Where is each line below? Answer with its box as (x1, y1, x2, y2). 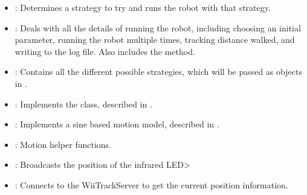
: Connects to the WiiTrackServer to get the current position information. (15, 178, 288, 191)
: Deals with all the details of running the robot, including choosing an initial (15, 21, 301, 34)
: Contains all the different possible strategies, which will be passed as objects (15, 65, 302, 78)
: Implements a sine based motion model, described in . (15, 118, 219, 130)
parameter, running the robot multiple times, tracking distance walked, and (15, 33, 295, 46)
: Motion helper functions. (15, 138, 112, 150)
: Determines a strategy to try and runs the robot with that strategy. (15, 1, 271, 13)
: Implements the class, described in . (15, 97, 152, 110)
